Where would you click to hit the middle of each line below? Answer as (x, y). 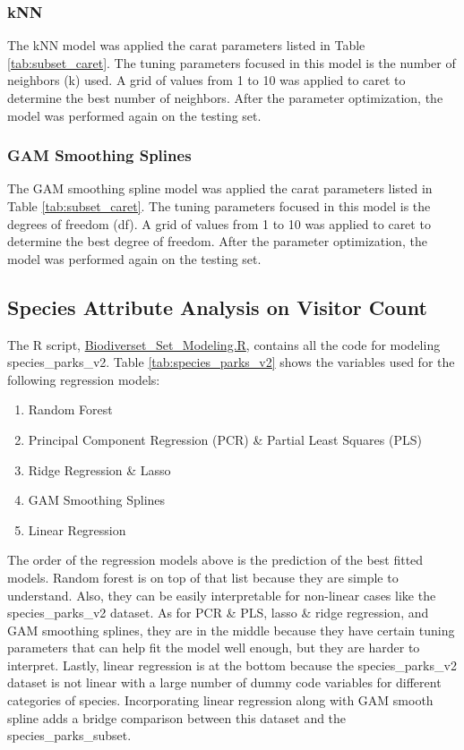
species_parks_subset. (69, 735)
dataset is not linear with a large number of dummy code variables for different (224, 682)
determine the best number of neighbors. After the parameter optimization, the (225, 98)
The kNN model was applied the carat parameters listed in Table (186, 45)
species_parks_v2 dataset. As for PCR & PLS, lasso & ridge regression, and (218, 613)
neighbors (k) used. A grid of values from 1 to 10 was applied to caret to (206, 80)
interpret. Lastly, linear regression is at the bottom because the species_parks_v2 (232, 665)
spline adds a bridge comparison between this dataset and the (177, 717)
